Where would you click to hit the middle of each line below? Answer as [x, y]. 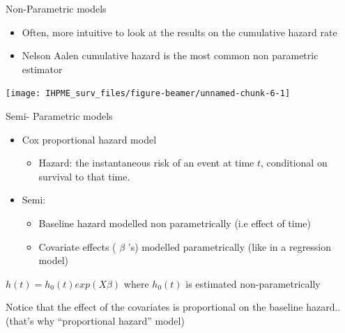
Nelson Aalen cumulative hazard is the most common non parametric [170, 55]
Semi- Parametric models [59, 116]
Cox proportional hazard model [89, 139]
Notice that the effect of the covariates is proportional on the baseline [154, 307]
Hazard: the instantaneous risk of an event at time [146, 163]
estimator [42, 69]
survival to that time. [84, 176]
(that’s [20, 320]
